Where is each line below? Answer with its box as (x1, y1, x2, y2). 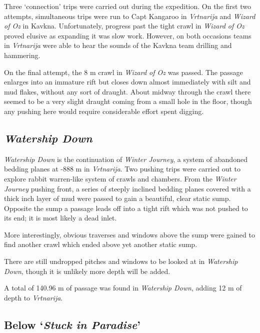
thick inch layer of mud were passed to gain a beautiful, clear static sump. (4, 193, 231, 203)
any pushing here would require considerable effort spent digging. (4, 105, 204, 116)
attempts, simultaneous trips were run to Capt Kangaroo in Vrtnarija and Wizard (4, 10, 255, 21)
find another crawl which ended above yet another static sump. (4, 239, 197, 249)
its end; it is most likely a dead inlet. (4, 212, 117, 223)
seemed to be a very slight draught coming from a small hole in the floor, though (4, 96, 252, 106)
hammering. (4, 49, 40, 60)
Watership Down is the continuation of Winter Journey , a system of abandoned (4, 153, 247, 164)
